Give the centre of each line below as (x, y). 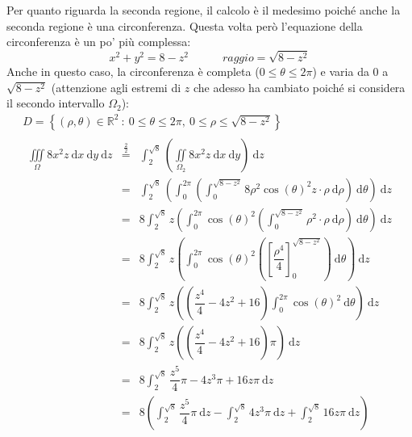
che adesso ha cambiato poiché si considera (299, 87)
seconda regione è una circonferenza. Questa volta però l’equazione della (185, 25)
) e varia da (341, 71)
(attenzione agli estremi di (116, 87)
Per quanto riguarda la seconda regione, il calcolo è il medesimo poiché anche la (204, 10)
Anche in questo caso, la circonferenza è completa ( (133, 71)
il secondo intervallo (56, 103)
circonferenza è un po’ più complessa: (99, 42)
